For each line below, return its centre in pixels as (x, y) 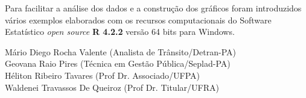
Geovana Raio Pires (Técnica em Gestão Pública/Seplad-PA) (118, 63)
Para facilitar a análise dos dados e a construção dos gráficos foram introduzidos (153, 8)
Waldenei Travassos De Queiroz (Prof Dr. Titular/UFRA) (112, 87)
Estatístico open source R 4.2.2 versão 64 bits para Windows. (120, 32)
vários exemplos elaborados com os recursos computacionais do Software (138, 20)
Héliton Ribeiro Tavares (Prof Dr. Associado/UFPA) (102, 75)
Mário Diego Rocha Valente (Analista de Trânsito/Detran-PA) (120, 51)
